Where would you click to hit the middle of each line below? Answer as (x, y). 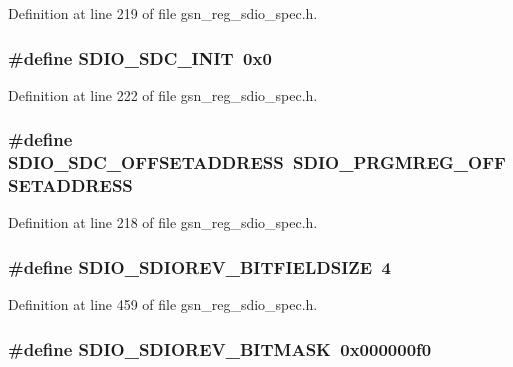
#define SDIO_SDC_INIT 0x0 (140, 57)
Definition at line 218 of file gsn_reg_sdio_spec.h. (163, 222)
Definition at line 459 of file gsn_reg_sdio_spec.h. (163, 304)
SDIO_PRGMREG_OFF (399, 162)
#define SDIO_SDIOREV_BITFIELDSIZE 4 (199, 266)
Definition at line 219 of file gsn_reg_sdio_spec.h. (163, 13)
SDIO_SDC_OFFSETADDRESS (146, 162)
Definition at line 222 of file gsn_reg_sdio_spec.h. (163, 94)
